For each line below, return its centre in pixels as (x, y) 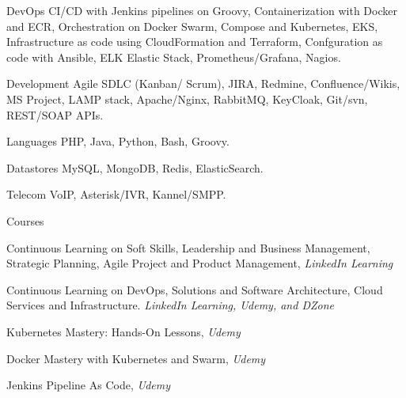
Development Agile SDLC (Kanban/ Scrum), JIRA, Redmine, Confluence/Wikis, (203, 83)
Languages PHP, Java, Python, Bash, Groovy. (118, 141)
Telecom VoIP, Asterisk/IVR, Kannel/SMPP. (116, 194)
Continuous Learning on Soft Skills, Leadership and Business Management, (188, 247)
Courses (25, 220)
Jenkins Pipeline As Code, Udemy (88, 385)
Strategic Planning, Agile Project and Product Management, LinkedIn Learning (200, 263)
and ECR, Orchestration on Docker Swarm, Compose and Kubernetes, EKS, (192, 26)
